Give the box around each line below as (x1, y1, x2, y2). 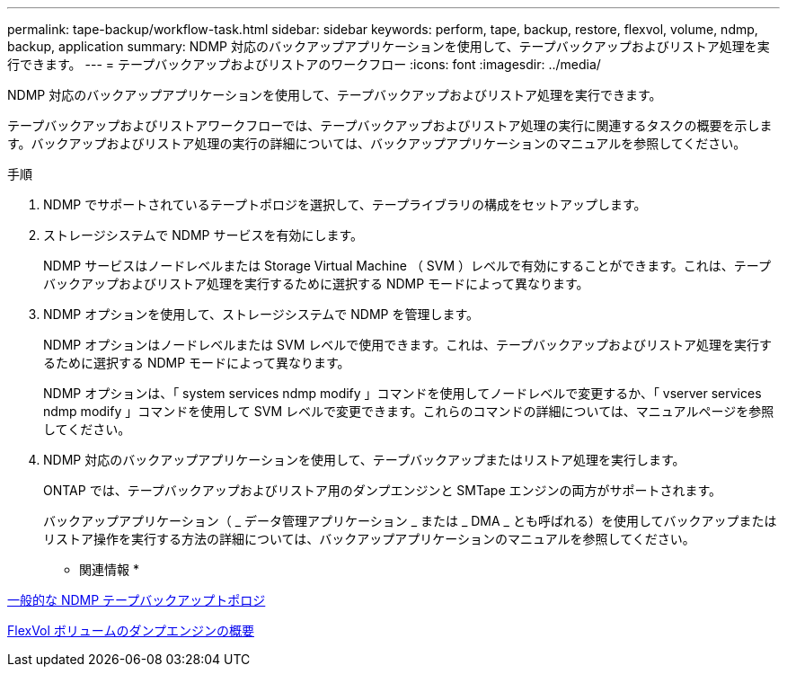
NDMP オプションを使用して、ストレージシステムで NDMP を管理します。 (43, 306, 480, 322)
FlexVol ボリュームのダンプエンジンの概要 (7, 623, 254, 638)
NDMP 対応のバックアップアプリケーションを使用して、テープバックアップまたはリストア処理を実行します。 (43, 452, 685, 467)
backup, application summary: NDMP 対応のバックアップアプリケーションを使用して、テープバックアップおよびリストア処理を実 (7, 39, 770, 54)
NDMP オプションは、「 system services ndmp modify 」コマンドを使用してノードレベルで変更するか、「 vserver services (43, 386, 762, 401)
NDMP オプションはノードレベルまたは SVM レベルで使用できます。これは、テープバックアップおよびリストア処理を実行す (43, 337, 773, 352)
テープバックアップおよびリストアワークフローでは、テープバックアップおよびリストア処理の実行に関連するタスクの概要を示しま (7, 118, 773, 133)
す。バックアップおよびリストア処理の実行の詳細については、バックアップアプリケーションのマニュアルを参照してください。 (7, 136, 747, 151)
